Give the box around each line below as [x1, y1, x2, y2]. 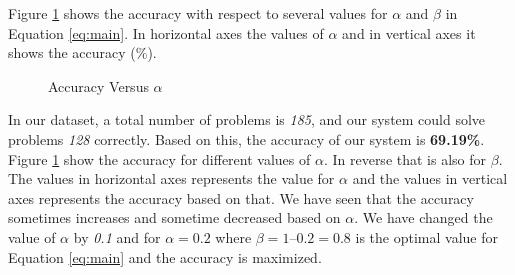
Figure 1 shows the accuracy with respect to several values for [8, 3, 388, 23]
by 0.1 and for [73, 226, 161, 247]
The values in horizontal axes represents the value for [8, 168, 335, 189]
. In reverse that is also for [323, 148, 487, 169]
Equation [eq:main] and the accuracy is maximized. [8, 246, 322, 267]
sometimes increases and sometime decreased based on [8, 207, 341, 228]
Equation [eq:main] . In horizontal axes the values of [8, 22, 324, 43]
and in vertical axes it [342, 22, 476, 43]
